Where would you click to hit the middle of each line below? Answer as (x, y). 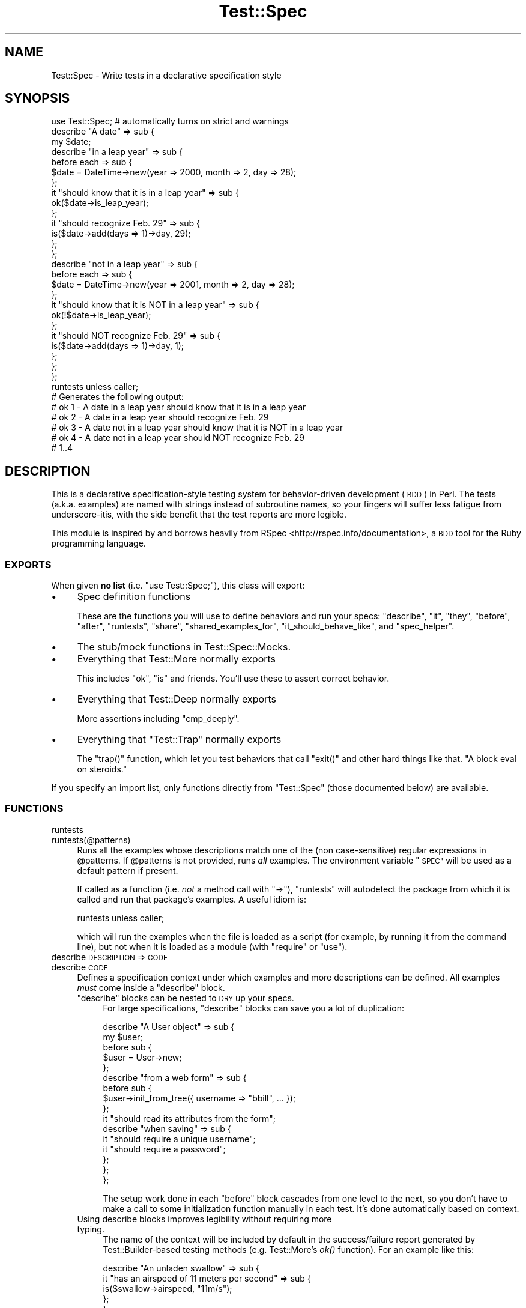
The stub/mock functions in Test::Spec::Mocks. (184, 647)
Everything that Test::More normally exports (177, 659)
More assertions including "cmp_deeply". (158, 719)
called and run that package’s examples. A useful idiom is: (192, 899)
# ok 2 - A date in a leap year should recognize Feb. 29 (160, 417)
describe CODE (80, 967)
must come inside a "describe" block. (151, 987)
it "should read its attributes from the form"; (189, 1118)
